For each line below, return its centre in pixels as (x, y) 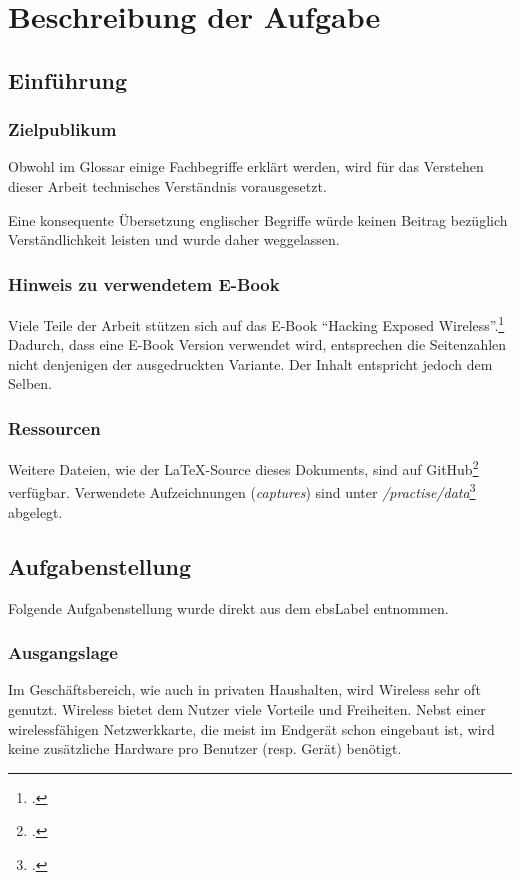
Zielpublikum (62, 129)
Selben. (30, 383)
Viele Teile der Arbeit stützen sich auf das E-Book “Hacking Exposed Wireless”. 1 (256, 323)
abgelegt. (35, 511)
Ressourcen (54, 427)
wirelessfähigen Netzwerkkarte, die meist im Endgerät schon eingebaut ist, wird (251, 728)
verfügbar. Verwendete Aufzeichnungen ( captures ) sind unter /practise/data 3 (242, 491)
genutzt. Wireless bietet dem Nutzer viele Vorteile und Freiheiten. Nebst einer (247, 708)
